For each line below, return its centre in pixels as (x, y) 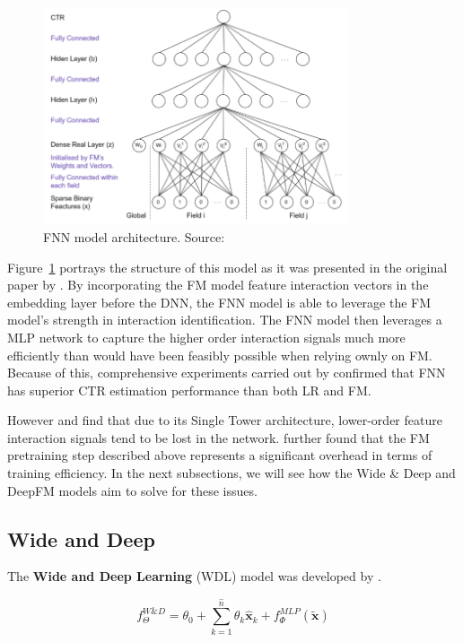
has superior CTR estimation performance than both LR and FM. (189, 390)
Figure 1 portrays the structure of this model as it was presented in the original (227, 267)
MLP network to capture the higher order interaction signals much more (206, 337)
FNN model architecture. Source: (134, 236)
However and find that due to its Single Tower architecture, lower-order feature (225, 420)
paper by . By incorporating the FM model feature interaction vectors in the (218, 285)
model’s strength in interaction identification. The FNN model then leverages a (225, 320)
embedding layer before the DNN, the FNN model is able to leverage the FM (219, 302)
